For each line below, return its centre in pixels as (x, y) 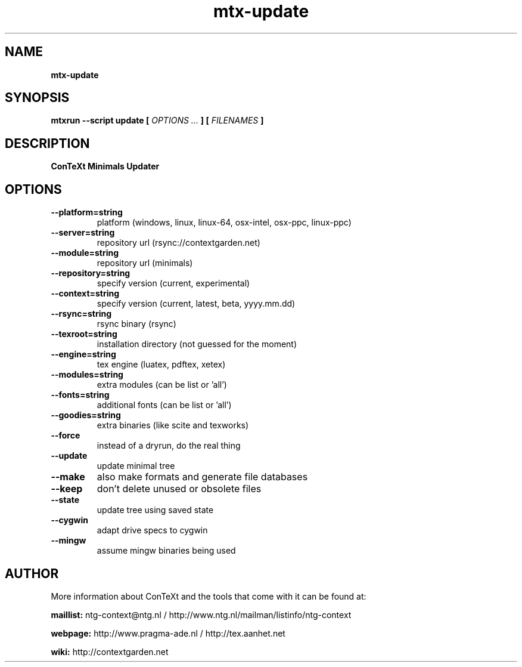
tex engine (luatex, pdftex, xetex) (161, 365)
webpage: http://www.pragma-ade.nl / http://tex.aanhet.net (168, 633)
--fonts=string (80, 395)
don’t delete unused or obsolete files (179, 489)
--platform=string (87, 212)
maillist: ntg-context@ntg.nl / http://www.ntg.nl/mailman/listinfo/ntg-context (201, 614)
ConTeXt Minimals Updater (105, 166)
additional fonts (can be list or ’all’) (164, 405)
